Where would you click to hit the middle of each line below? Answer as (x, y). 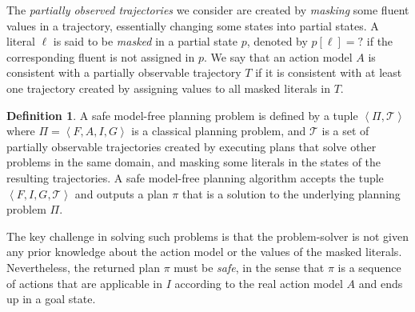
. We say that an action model (278, 56)
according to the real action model (259, 283)
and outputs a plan (122, 193)
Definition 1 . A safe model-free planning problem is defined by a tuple (182, 115)
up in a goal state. (51, 299)
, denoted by (277, 41)
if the (380, 41)
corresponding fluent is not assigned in (101, 56)
